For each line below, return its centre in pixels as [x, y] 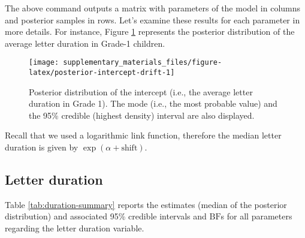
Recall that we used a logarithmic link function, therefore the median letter [143, 135]
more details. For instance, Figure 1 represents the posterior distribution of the [150, 31]
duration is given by [42, 147]
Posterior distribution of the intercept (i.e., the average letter [141, 91]
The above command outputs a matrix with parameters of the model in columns [153, 8]
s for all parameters [256, 216]
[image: [44, 63]
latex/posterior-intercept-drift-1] [102, 73]
